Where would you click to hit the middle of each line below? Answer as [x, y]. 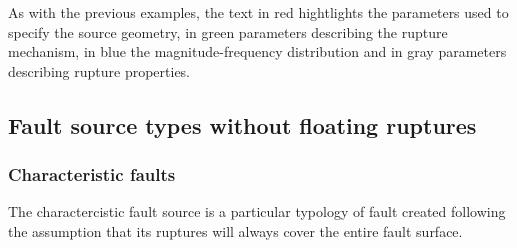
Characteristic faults [92, 174]
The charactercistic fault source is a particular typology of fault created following [257, 211]
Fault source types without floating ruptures [242, 124]
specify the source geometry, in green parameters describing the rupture [228, 31]
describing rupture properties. [99, 70]
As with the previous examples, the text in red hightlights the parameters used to [258, 12]
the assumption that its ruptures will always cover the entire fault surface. [235, 230]
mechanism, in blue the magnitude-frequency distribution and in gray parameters [257, 51]
